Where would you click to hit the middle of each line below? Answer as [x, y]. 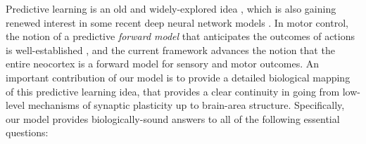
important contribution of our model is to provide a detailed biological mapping [178, 77]
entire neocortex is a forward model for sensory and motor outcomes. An [163, 64]
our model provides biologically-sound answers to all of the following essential [173, 118]
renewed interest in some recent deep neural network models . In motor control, [177, 22]
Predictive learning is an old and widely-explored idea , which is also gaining [171, 8]
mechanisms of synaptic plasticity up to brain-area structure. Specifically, [186, 105]
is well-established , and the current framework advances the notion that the [170, 50]
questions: [27, 132]
